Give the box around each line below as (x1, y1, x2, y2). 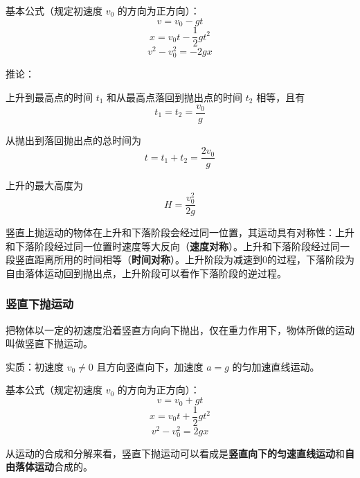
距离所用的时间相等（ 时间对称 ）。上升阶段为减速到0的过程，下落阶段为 (34, 252, 354, 267)
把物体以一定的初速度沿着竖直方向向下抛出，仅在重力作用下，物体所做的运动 (6, 322, 354, 337)
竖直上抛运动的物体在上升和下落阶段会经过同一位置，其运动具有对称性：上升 (6, 225, 354, 240)
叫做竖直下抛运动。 (6, 336, 93, 351)
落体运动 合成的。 (15, 459, 93, 474)
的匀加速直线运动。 (232, 359, 320, 373)
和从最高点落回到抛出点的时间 (107, 89, 243, 104)
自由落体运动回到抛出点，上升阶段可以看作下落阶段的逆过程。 (6, 265, 287, 280)
